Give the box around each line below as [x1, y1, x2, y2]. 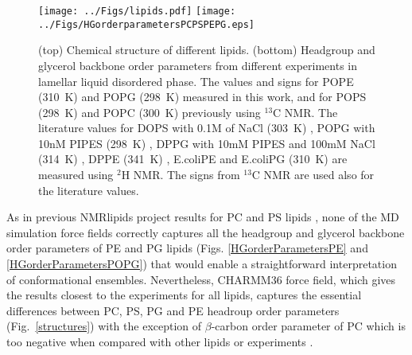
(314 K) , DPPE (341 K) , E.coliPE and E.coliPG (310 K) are [38, 150, 348, 167]
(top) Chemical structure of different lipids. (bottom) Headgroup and [38, 41, 375, 58]
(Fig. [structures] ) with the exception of [6, 318, 202, 334]
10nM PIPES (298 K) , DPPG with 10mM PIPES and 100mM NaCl [38, 135, 375, 151]
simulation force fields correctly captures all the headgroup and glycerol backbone [6, 224, 405, 240]
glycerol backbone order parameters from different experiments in [38, 57, 358, 73]
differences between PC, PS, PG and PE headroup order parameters [6, 302, 340, 318]
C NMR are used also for [251, 166, 375, 183]
